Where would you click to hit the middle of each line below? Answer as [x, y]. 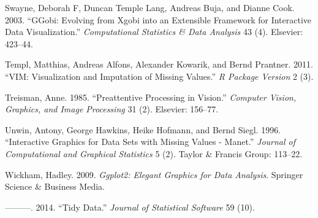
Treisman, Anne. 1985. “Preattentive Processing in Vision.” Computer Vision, [151, 97]
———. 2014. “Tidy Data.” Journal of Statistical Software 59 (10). [130, 207]
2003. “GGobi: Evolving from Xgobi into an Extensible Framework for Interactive [158, 19]
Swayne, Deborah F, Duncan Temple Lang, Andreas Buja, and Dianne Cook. [150, 7]
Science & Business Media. [55, 186]
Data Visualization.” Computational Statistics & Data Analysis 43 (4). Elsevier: [154, 32]
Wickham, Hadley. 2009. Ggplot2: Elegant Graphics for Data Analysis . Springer [154, 174]
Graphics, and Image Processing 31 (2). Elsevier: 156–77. [112, 109]
